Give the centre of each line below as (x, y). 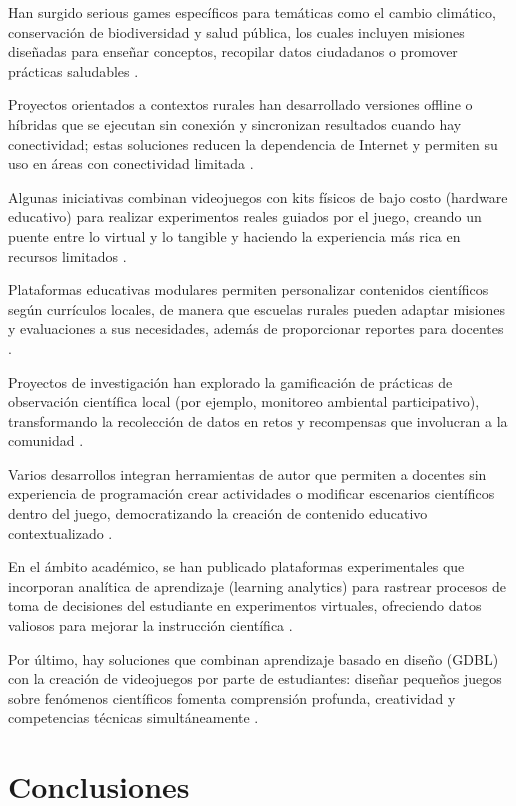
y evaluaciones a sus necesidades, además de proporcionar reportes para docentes (256, 328)
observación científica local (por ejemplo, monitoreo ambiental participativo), (244, 401)
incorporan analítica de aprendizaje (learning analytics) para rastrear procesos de (257, 585)
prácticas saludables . (73, 70)
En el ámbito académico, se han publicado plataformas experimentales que (236, 566)
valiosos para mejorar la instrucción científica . (150, 625)
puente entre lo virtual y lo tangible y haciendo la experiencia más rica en (234, 235)
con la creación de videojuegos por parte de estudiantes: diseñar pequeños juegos (255, 678)
